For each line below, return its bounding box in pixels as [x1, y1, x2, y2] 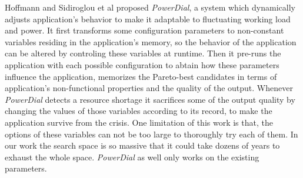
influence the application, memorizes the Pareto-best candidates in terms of [5, 70, 277, 82]
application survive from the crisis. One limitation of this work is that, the [5, 116, 273, 128]
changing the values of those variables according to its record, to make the [5, 105, 272, 117]
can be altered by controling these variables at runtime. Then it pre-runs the [5, 47, 281, 59]
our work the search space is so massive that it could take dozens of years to [5, 139, 280, 152]
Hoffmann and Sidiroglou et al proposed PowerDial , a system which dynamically [5, 1, 295, 13]
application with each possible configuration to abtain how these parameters [5, 58, 279, 70]
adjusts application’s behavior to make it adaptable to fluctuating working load [5, 12, 291, 25]
